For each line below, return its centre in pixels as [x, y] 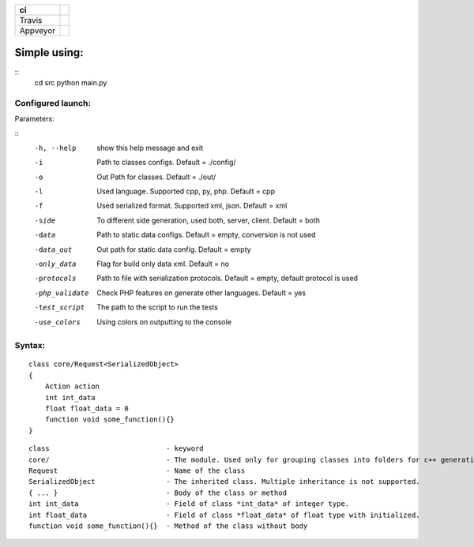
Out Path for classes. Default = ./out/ [156, 177]
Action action [72, 386]
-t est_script [60, 307]
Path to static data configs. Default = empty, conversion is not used [206, 235]
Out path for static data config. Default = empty [174, 249]
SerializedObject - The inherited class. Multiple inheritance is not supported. [224, 482]
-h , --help [55, 148]
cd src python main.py [71, 82]
